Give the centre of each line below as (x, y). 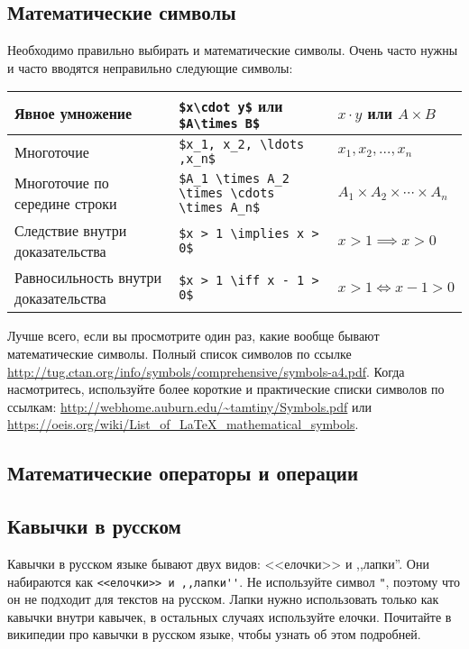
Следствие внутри (71, 231)
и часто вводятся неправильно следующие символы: (150, 67)
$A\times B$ (220, 124)
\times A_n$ (220, 208)
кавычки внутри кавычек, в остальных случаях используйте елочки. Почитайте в (230, 616)
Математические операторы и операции (183, 473)
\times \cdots (227, 193)
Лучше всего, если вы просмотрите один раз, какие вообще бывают (193, 336)
